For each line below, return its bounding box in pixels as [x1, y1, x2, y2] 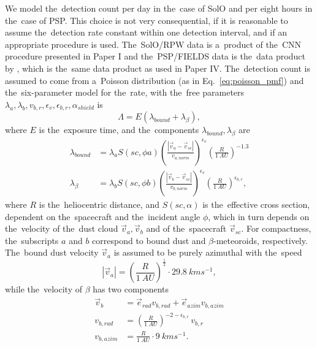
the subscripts [5, 234, 59, 246]
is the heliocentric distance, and [39, 198, 159, 211]
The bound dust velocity [5, 246, 99, 259]
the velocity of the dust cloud [5, 222, 118, 235]
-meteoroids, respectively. [213, 234, 308, 246]
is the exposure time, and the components [39, 123, 199, 136]
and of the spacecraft [146, 222, 227, 235]
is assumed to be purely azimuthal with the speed [113, 246, 302, 259]
